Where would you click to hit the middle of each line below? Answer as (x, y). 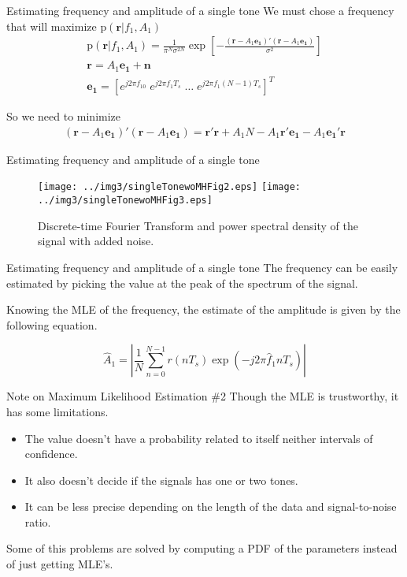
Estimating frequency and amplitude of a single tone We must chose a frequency (200, 10)
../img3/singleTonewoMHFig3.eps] (125, 201)
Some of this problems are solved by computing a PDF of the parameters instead (202, 548)
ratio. (38, 521)
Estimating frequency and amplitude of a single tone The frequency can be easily (202, 267)
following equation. (52, 324)
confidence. (51, 454)
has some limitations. (57, 411)
